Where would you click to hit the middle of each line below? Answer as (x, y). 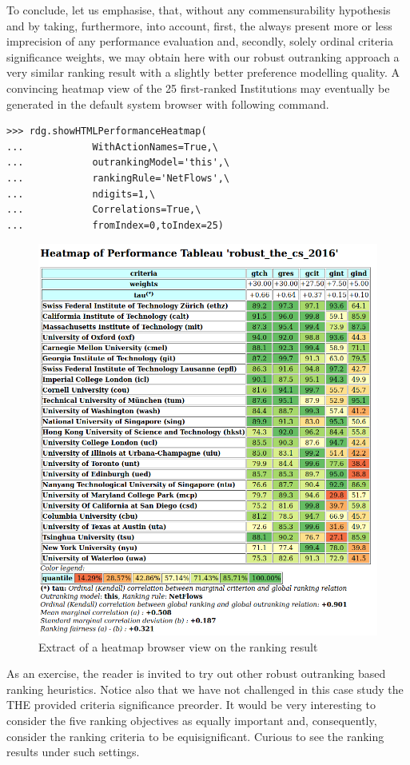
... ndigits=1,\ (81, 194)
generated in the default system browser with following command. (168, 104)
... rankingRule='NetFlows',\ (118, 178)
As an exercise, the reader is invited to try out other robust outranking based (196, 673)
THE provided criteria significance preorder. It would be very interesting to (191, 705)
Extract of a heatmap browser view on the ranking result (178, 646)
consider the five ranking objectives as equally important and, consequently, (192, 721)
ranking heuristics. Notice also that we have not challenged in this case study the (205, 689)
